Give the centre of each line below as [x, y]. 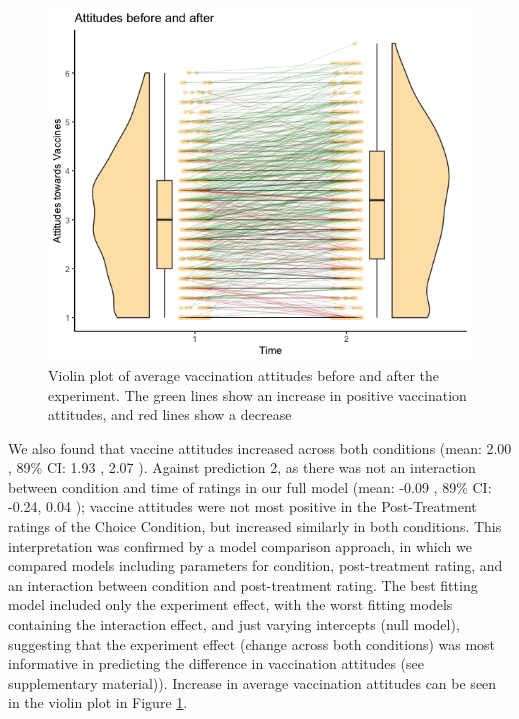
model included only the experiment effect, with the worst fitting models [230, 604]
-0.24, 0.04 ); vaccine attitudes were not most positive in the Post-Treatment [242, 506]
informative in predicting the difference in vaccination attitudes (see [216, 663]
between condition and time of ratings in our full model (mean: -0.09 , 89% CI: [250, 486]
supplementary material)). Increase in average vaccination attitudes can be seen [252, 682]
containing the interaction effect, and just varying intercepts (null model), [234, 624]
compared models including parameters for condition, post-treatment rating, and [255, 565]
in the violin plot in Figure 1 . [98, 702]
